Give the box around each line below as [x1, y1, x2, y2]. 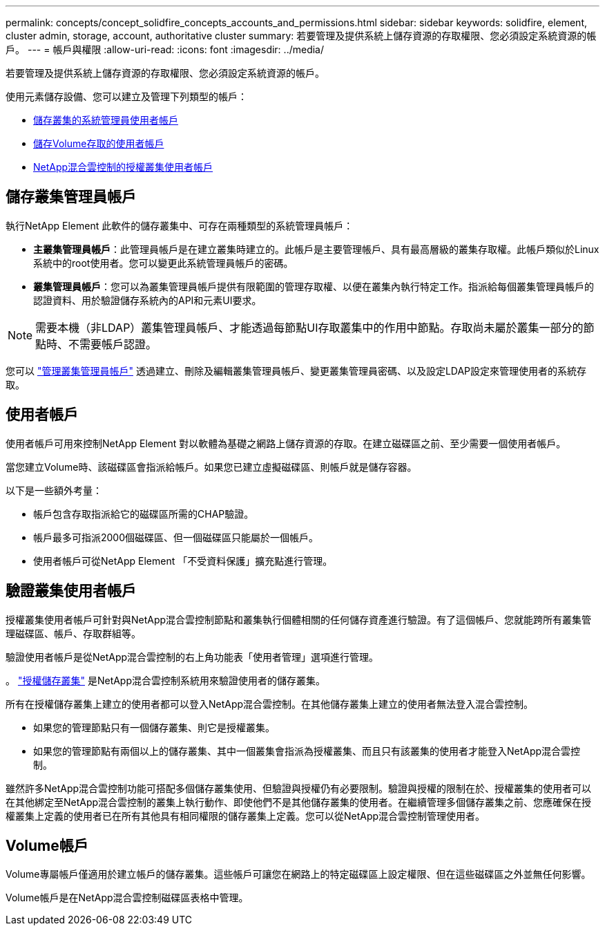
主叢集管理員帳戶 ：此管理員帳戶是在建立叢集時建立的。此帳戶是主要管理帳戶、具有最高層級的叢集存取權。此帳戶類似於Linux [33, 243, 599, 255]
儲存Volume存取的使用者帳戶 [33, 138, 164, 149]
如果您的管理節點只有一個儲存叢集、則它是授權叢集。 [33, 721, 275, 733]
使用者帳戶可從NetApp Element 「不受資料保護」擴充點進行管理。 [33, 554, 333, 567]
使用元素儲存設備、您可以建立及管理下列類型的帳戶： [6, 91, 247, 102]
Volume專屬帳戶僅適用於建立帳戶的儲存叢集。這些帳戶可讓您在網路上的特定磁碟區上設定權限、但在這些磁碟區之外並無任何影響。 [6, 868, 591, 881]
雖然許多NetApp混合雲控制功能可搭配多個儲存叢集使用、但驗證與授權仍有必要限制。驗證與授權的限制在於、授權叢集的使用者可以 [6, 782, 592, 794]
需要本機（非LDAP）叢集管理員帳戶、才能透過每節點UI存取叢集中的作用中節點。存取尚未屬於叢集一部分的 [35, 320, 584, 335]
